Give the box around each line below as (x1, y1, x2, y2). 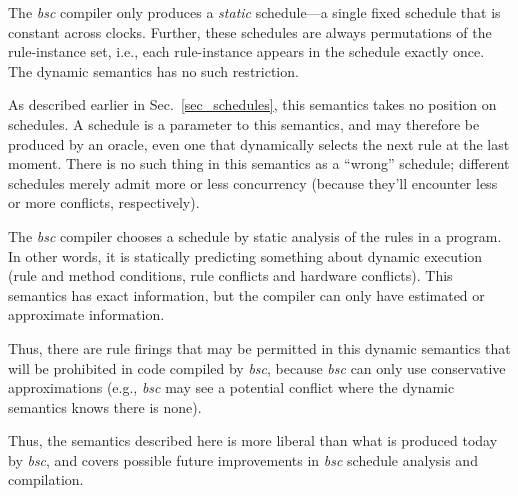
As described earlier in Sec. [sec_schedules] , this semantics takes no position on (8, 94, 497, 115)
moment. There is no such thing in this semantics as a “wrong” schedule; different (8, 153, 510, 174)
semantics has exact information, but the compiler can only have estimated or (8, 284, 485, 305)
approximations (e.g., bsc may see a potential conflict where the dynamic (8, 377, 455, 398)
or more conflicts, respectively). (8, 192, 200, 213)
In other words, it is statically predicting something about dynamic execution (8, 245, 483, 266)
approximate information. (8, 304, 165, 325)
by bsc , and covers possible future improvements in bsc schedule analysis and (8, 449, 478, 470)
